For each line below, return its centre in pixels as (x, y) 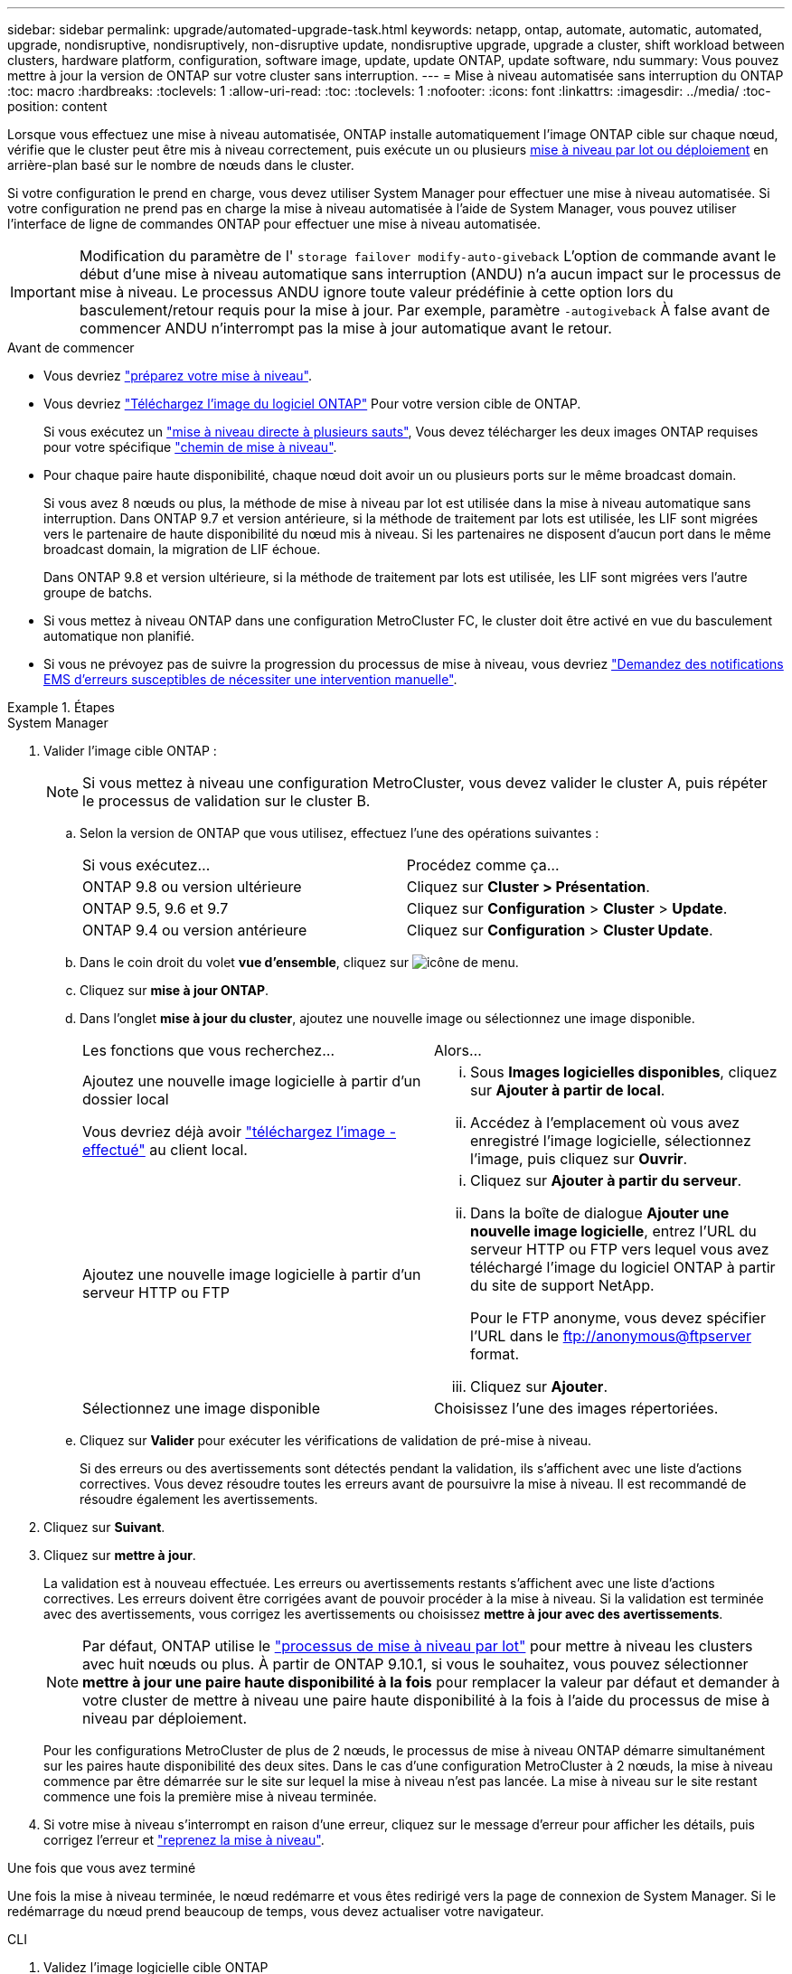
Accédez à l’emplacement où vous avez (605, 1123)
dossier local (126, 1099)
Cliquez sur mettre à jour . (120, 1555)
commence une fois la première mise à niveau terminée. (210, 1796)
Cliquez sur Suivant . (104, 1527)
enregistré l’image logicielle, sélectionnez (611, 1141)
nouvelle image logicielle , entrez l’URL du (613, 1231)
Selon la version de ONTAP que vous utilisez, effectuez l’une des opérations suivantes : (339, 833)
